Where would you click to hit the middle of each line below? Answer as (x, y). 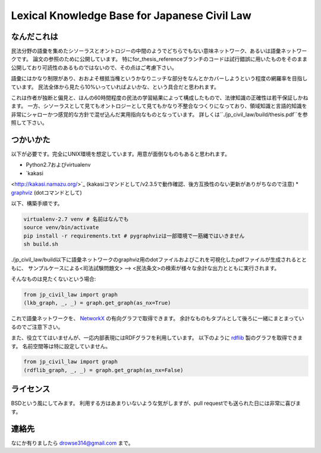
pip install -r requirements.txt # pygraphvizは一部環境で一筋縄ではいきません (134, 236)
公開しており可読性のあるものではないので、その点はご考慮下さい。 (94, 67)
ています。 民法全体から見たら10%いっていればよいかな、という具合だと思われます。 (115, 87)
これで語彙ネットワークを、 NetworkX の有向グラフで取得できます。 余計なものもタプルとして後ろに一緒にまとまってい (158, 318)
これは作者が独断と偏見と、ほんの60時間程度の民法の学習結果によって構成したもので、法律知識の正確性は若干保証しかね (160, 98)
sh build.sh (41, 244)
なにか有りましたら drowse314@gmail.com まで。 (72, 443)
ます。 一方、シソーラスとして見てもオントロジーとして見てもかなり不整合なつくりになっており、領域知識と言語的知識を (159, 106)
